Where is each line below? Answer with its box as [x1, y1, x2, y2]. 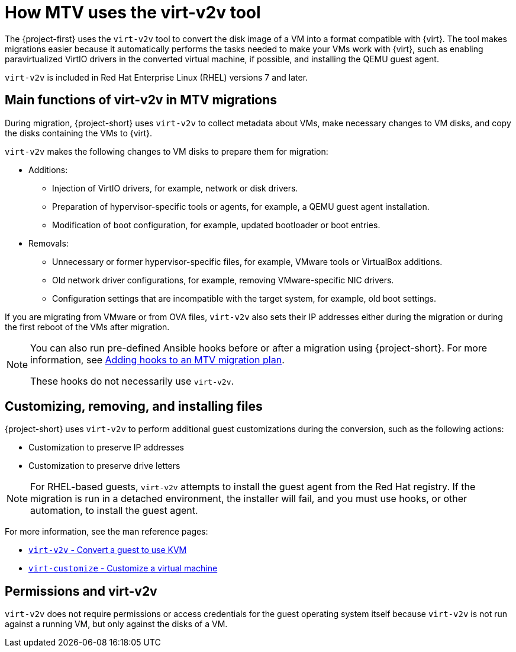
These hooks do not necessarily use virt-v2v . [30, 375, 234, 387]
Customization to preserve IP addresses [28, 442, 185, 453]
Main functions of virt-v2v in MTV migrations [5, 92, 278, 108]
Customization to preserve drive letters [28, 461, 180, 471]
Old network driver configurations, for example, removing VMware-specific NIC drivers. [52, 274, 394, 285]
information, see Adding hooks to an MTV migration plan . [30, 353, 285, 366]
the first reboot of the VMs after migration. [5, 321, 170, 332]
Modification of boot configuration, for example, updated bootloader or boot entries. [52, 219, 380, 230]
